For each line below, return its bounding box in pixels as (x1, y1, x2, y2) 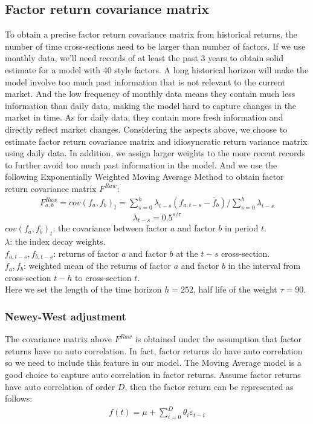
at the (176, 247, 198, 259)
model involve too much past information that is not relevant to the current (5, 75, 286, 88)
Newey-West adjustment (5, 308, 126, 323)
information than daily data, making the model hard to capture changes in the (5, 99, 297, 111)
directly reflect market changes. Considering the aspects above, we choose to (5, 122, 288, 135)
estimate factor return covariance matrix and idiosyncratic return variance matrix (5, 134, 308, 147)
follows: (5, 392, 33, 405)
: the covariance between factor (53, 222, 168, 234)
